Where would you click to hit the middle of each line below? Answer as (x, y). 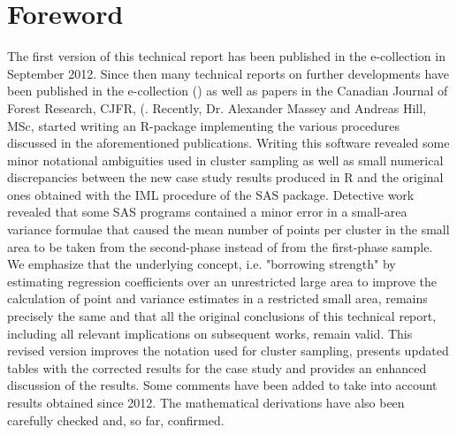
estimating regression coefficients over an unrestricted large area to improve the (222, 281)
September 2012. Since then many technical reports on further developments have (228, 73)
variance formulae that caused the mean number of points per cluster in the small (228, 229)
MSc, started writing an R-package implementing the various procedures (203, 125)
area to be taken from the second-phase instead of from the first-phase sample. (220, 246)
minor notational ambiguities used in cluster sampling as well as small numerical (225, 160)
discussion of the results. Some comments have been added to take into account (222, 385)
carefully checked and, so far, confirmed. (116, 420)
